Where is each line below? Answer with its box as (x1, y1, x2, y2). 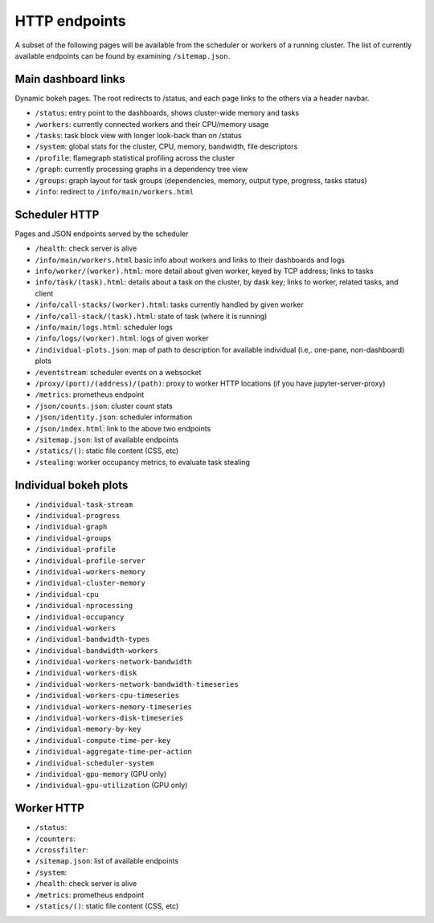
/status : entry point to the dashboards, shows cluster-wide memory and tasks (35, 108, 300, 118)
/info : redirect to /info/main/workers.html (35, 186, 194, 196)
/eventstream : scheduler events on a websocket (35, 367, 202, 377)
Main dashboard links (14, 72, 125, 86)
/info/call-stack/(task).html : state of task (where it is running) (35, 311, 268, 321)
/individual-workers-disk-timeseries (35, 713, 184, 723)
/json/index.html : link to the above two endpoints (35, 423, 211, 433)
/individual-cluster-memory (35, 578, 146, 588)
